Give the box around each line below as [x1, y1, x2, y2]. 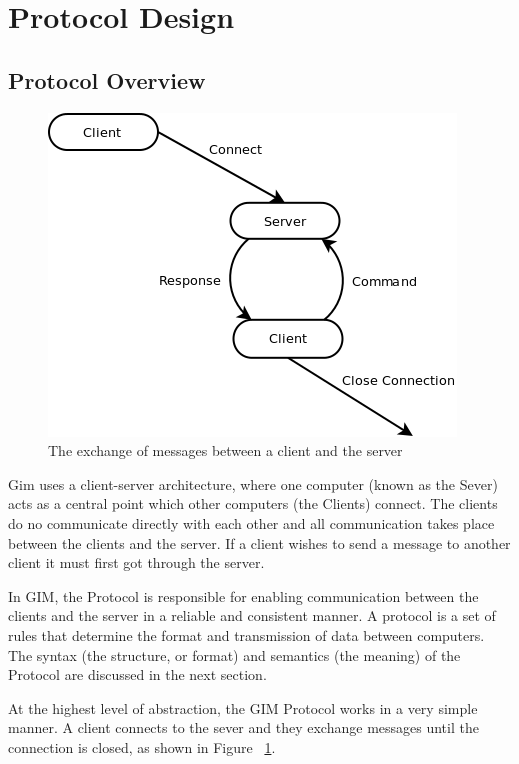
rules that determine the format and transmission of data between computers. [8, 624, 485, 645]
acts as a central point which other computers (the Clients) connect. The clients [8, 493, 498, 514]
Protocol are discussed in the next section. [8, 664, 267, 685]
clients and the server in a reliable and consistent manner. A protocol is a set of [8, 605, 496, 626]
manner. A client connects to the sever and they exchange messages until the [8, 717, 479, 738]
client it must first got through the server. [8, 552, 265, 573]
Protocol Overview [8, 64, 206, 95]
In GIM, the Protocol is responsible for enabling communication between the [8, 585, 479, 606]
